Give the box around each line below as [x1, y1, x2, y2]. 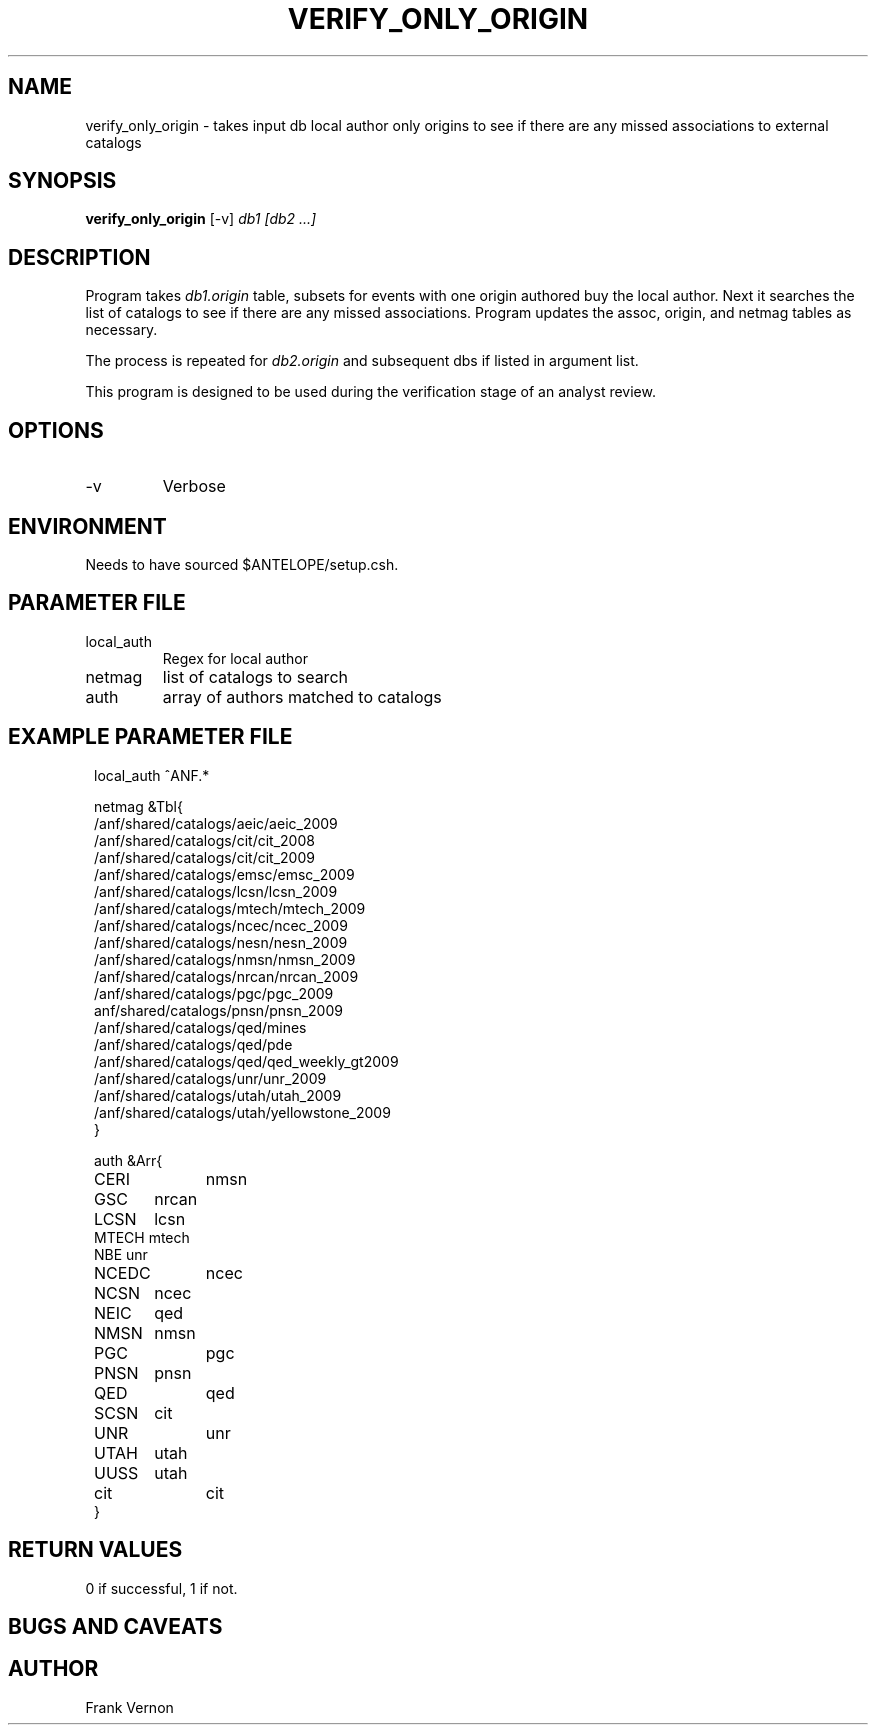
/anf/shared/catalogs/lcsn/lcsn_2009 [94, 882, 338, 900]
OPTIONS [8, 417, 104, 443]
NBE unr [94, 1245, 148, 1263]
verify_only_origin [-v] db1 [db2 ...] [85, 210, 317, 228]
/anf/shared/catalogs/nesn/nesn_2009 [94, 933, 348, 951]
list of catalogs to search [162, 666, 348, 687]
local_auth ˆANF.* [94, 766, 210, 784]
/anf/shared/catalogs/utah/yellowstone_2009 [94, 1103, 391, 1121]
